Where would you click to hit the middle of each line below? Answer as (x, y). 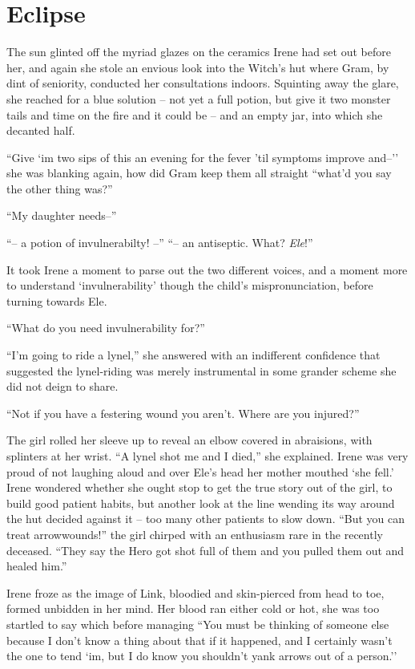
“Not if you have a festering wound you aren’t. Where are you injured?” (183, 413)
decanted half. (41, 130)
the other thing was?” (60, 188)
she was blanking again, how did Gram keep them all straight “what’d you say (199, 173)
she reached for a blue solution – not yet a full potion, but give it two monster (199, 98)
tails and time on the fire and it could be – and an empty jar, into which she (195, 114)
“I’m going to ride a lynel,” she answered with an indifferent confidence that (193, 355)
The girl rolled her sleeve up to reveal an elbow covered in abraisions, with (189, 440)
